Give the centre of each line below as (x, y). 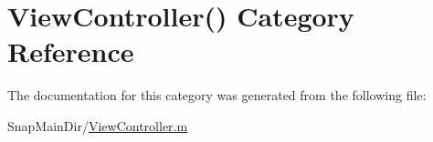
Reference (71, 51)
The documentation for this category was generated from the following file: (217, 95)
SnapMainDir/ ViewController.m (98, 125)
